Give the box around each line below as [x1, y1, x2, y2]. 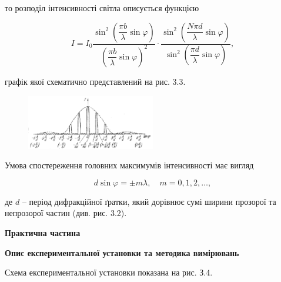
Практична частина [5, 226, 81, 238]
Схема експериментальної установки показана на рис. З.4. [5, 266, 213, 278]
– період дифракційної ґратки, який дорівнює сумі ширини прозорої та [22, 195, 276, 207]
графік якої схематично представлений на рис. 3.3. [5, 75, 186, 87]
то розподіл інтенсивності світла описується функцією [5, 2, 199, 14]
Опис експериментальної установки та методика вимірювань [5, 246, 239, 258]
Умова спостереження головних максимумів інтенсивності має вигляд [5, 159, 254, 171]
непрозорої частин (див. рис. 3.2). [5, 207, 127, 219]
